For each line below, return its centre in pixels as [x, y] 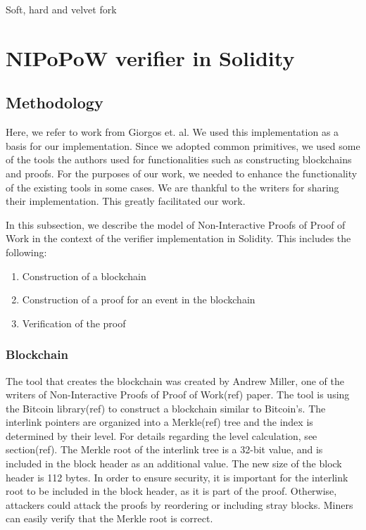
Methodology [55, 102]
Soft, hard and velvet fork [61, 9]
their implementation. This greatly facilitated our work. [126, 201]
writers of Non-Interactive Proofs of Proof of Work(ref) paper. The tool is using [178, 395]
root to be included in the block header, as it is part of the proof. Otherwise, [171, 491]
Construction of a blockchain [84, 276]
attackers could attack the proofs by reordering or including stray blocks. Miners [179, 504]
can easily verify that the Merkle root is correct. [109, 518]
